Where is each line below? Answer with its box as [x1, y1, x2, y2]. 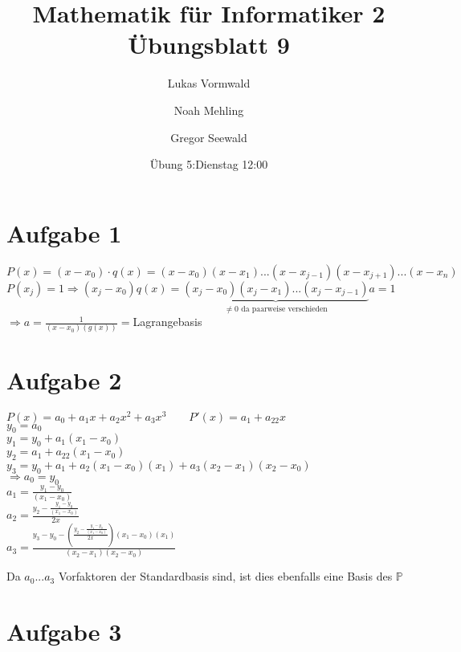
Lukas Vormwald [167, 75, 251, 92]
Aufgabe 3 [6, 615, 122, 648]
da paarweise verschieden [241, 304, 328, 313]
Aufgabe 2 [6, 363, 122, 396]
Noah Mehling [173, 101, 244, 118]
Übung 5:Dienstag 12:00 [149, 156, 268, 173]
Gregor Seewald [170, 128, 247, 145]
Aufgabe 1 [6, 216, 122, 249]
